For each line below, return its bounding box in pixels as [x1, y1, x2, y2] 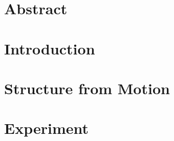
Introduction [4, 38, 95, 59]
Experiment [4, 118, 89, 138]
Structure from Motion [4, 77, 170, 98]
